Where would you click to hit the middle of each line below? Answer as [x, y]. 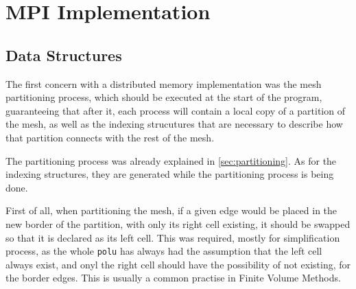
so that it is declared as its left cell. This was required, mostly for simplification [173, 237]
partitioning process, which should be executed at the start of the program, [164, 97]
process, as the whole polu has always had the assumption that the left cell [164, 251]
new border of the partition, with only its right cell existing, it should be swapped [178, 223]
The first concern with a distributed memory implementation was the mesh [164, 83]
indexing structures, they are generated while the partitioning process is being [170, 174]
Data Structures [64, 55]
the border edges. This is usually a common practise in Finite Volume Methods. [173, 278]
